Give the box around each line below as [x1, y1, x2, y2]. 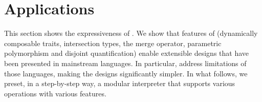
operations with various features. [4, 88, 106, 98]
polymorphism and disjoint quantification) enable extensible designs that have [4, 48, 249, 58]
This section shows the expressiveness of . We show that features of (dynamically [4, 28, 258, 38]
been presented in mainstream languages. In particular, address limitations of [4, 57, 247, 68]
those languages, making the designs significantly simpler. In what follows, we [4, 68, 248, 78]
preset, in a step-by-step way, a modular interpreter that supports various [4, 78, 235, 89]
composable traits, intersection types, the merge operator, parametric [4, 37, 222, 48]
